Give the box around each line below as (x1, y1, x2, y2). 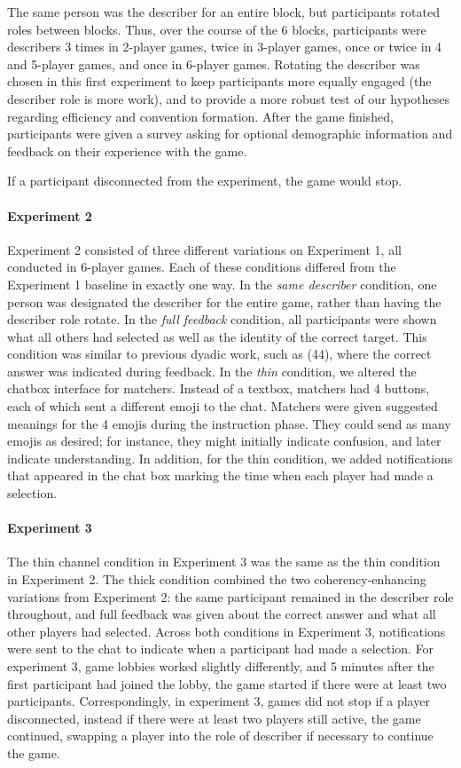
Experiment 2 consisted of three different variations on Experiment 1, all (7, 240, 402, 258)
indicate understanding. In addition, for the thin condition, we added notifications (7, 448, 453, 467)
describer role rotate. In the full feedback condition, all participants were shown (7, 310, 437, 329)
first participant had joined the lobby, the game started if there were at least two (7, 674, 447, 693)
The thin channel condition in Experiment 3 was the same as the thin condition (7, 552, 441, 571)
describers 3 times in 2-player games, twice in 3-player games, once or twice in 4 (7, 37, 442, 56)
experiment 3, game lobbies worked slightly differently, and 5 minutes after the (7, 657, 434, 675)
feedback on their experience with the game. (7, 141, 247, 160)
